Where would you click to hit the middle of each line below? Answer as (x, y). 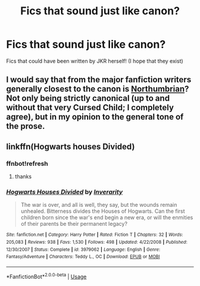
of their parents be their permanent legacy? (74, 224)
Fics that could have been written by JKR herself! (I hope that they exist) (95, 61)
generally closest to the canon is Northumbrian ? (98, 89)
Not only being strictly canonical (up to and (88, 99)
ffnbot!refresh (27, 163)
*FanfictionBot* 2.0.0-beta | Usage (46, 276)
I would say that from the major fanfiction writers (99, 80)
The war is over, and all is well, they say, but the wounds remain (99, 205)
